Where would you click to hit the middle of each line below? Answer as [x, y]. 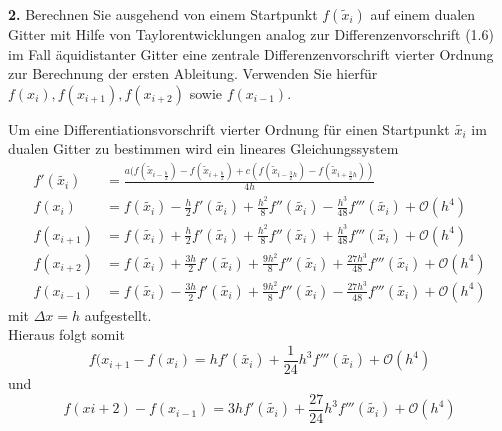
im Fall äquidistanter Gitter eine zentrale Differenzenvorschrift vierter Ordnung [251, 53]
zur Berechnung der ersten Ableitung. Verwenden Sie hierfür [193, 73]
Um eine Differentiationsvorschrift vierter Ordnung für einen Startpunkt [229, 128]
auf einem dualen [423, 14]
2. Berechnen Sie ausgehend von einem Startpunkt [163, 14]
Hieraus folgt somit [66, 334]
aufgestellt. [118, 314]
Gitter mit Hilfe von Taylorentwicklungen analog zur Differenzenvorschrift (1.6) [251, 34]
